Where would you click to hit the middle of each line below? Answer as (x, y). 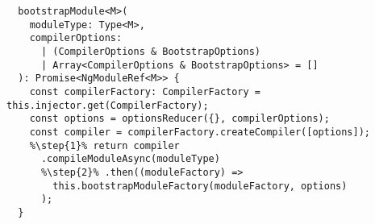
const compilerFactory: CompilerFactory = (145, 91)
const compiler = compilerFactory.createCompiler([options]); (200, 132)
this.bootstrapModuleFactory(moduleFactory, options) (200, 186)
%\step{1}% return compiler (104, 145)
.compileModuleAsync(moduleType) (130, 159)
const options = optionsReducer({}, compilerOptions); (179, 119)
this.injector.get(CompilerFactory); (108, 105)
